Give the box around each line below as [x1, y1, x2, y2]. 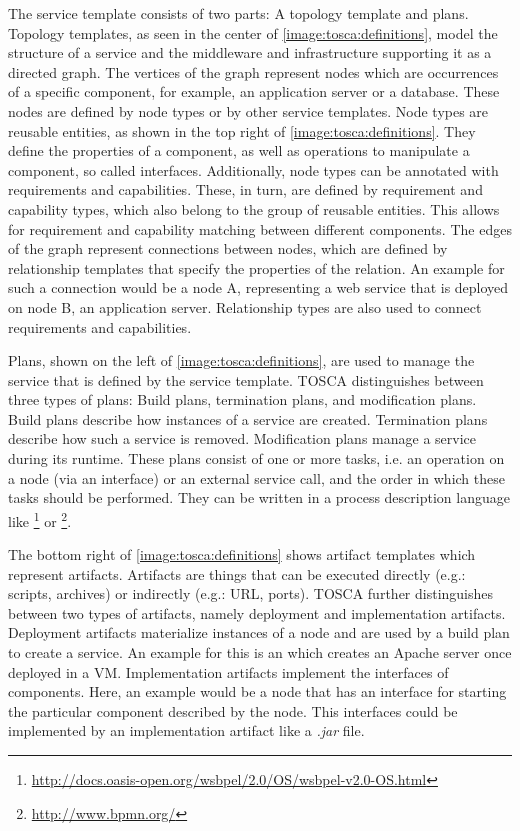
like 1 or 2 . [8, 507, 72, 531]
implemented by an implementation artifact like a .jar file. [8, 720, 365, 741]
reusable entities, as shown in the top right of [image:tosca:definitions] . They [8, 120, 476, 141]
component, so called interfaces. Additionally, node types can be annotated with [8, 159, 499, 180]
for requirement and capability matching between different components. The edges [8, 218, 512, 239]
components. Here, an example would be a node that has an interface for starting [8, 681, 507, 702]
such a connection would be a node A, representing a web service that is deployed [8, 277, 509, 298]
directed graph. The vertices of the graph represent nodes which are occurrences [8, 61, 499, 82]
